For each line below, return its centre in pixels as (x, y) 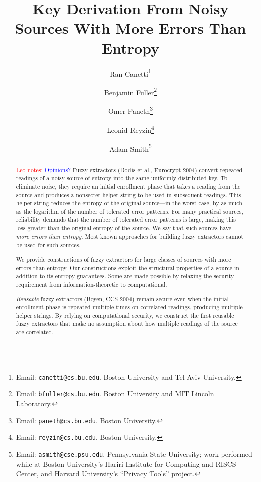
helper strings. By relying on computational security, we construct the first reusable (125, 315)
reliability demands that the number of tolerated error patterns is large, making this (126, 220)
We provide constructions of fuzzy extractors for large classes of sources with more (123, 259)
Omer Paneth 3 (130, 110)
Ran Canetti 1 (130, 73)
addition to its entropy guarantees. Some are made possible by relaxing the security (125, 276)
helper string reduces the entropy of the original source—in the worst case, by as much (129, 203)
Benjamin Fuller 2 (130, 91)
